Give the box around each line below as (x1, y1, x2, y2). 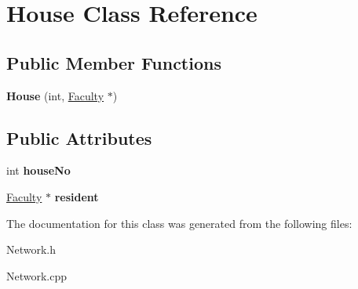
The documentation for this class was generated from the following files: (6, 215, 353, 231)
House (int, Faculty (6, 87, 104, 103)
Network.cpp (6, 267, 68, 284)
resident (54, 188, 99, 204)
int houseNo (6, 162, 71, 179)
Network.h (6, 241, 57, 258)
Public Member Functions (6, 50, 221, 74)
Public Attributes (6, 125, 152, 150)
